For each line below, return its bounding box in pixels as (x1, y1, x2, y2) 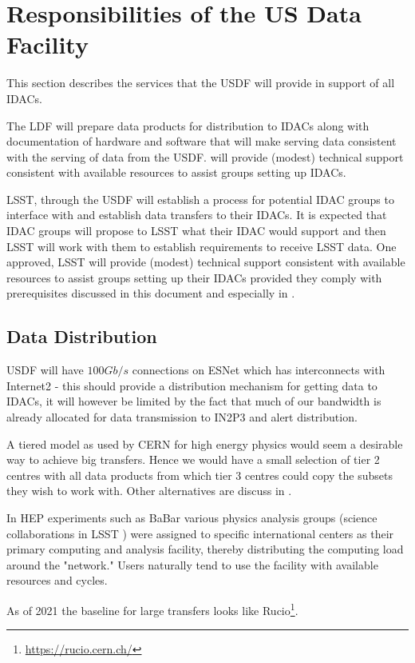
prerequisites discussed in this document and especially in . (6, 285, 295, 302)
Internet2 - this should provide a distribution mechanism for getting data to (6, 377, 377, 393)
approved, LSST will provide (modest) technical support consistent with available (6, 254, 405, 270)
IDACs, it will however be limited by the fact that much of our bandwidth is (6, 393, 381, 409)
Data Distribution (6, 324, 157, 349)
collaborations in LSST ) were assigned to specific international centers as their (6, 525, 394, 541)
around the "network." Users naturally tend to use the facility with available (6, 556, 378, 573)
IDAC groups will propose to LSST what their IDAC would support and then (6, 222, 386, 239)
